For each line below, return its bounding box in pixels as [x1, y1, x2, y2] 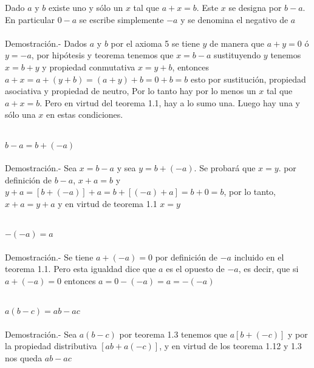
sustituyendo [214, 49, 261, 61]
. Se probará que [194, 162, 256, 174]
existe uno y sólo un [48, 1, 123, 13]
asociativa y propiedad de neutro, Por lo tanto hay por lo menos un [5, 84, 256, 97]
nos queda [5, 351, 43, 364]
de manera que [210, 36, 264, 49]
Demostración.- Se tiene [5, 250, 94, 263]
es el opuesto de [166, 262, 225, 275]
